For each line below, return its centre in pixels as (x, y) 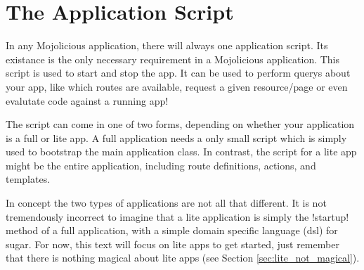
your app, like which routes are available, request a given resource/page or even (177, 86)
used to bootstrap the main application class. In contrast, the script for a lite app (181, 152)
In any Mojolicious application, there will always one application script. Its (167, 45)
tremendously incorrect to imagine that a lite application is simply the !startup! (177, 216)
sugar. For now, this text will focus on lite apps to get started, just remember (173, 244)
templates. (28, 179)
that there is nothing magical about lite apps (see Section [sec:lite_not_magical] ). (183, 258)
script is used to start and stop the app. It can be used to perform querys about (178, 73)
